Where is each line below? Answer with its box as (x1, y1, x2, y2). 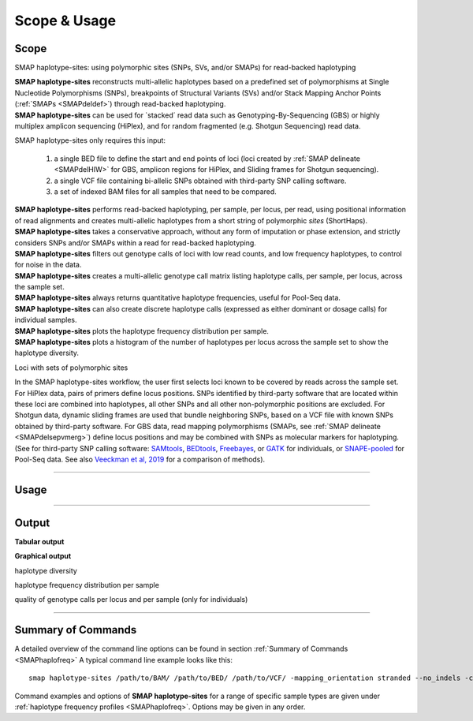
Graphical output (14, 551, 72, 561)
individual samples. (14, 316, 77, 325)
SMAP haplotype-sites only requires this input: (14, 136, 166, 145)
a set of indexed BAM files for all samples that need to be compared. (54, 186, 277, 196)
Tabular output (14, 536, 65, 546)
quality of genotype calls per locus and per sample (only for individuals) (14, 595, 248, 604)
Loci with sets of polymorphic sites (14, 363, 128, 372)
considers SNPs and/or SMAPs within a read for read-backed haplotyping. (14, 237, 256, 248)
